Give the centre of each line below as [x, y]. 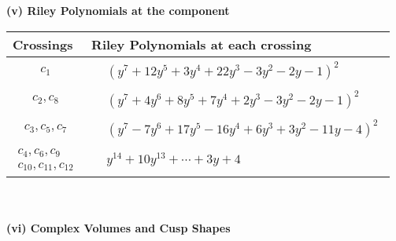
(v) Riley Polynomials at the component [118, 10]
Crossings [43, 44]
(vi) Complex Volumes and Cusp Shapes [118, 228]
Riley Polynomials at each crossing [202, 44]
